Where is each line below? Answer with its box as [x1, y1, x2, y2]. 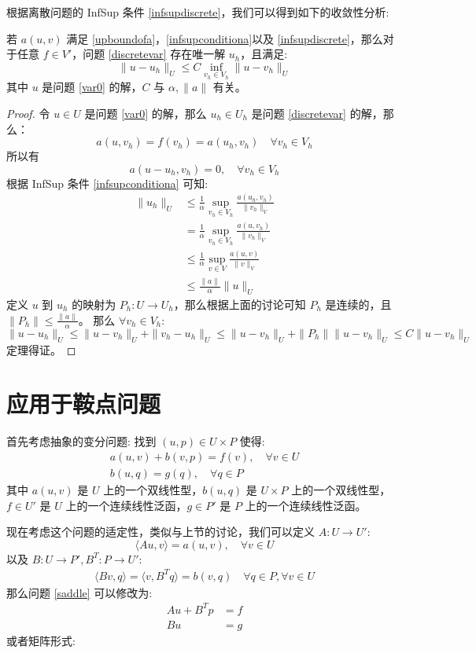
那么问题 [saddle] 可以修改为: [6, 584, 153, 600]
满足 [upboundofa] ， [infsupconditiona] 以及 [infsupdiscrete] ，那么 [66, 30, 383, 46]
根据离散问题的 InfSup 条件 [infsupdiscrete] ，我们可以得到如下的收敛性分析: [6, 4, 389, 20]
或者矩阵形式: [6, 632, 76, 648]
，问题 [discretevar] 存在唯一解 [72, 46, 226, 62]
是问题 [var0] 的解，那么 [84, 105, 207, 121]
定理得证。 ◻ [6, 341, 76, 358]
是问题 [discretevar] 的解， [251, 105, 383, 121]
